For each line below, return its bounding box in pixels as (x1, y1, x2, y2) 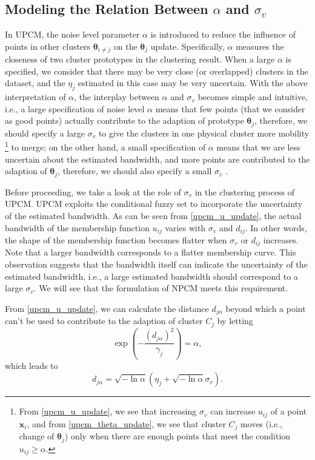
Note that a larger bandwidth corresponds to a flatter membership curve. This (5, 246, 296, 259)
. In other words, (245, 221, 307, 234)
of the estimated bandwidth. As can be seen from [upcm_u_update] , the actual (5, 209, 302, 222)
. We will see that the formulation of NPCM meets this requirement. (33, 282, 288, 294)
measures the (236, 39, 284, 52)
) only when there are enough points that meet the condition (64, 430, 291, 442)
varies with (165, 221, 206, 234)
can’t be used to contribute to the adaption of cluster (5, 314, 203, 327)
